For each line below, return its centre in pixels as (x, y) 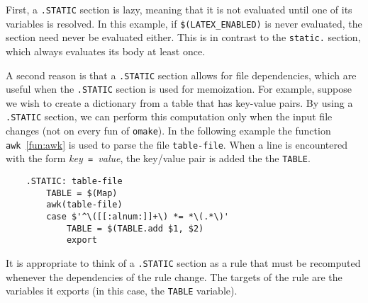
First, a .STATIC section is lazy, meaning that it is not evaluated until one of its (179, 9)
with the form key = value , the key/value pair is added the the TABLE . (158, 158)
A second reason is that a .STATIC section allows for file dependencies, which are (181, 75)
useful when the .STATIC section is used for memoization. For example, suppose (179, 89)
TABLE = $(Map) (82, 193)
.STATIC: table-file (74, 182)
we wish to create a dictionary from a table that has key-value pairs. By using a (179, 102)
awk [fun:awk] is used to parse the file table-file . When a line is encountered (177, 144)
